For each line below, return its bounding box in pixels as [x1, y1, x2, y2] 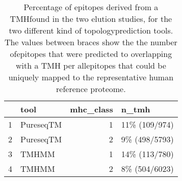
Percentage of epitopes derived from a [23, 1, 159, 13]
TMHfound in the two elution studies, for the [10, 13, 172, 24]
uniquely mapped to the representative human [8, 71, 174, 83]
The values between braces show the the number [4, 36, 177, 48]
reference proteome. [56, 83, 126, 95]
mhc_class [70, 103, 113, 115]
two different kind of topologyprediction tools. [9, 24, 173, 36]
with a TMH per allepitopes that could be [15, 59, 166, 71]
